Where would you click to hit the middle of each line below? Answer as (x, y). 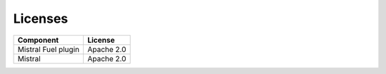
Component (38, 40)
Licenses (41, 18)
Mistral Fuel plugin (49, 49)
